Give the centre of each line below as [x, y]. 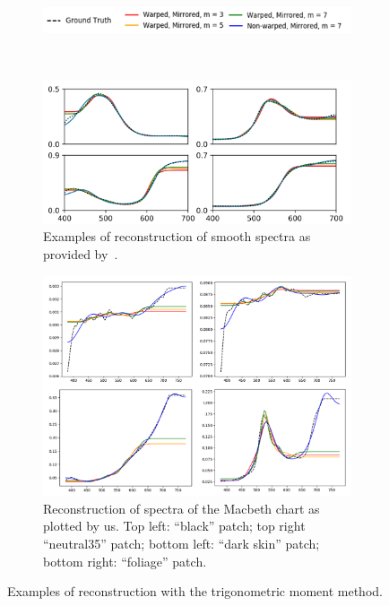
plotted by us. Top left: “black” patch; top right [174, 526]
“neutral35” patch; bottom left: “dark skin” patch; [182, 543]
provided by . [81, 254]
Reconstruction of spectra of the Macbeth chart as [182, 508]
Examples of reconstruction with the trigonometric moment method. [195, 591]
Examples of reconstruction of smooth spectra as [177, 236]
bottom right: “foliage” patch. [125, 561]
